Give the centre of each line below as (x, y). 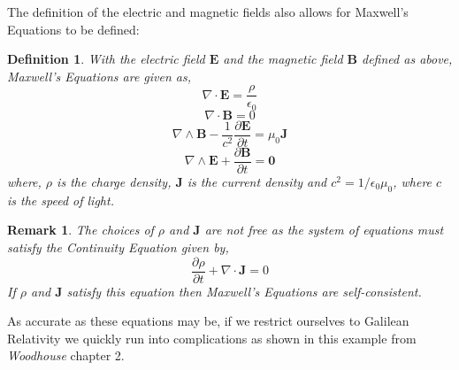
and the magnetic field (283, 59)
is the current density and (257, 182)
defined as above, (407, 59)
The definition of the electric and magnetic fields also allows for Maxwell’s (208, 12)
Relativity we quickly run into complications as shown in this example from (212, 338)
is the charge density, (114, 182)
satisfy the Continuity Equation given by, (118, 247)
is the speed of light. (61, 200)
